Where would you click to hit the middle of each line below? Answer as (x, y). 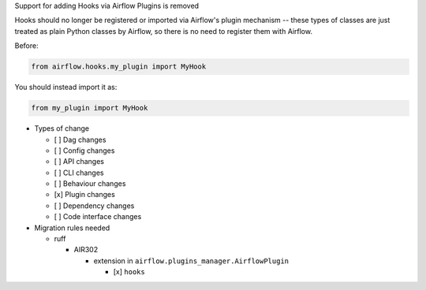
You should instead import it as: (66, 87)
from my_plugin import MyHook (90, 108)
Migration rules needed (72, 228)
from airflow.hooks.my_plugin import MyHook (119, 67)
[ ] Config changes (84, 151)
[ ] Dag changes (80, 139)
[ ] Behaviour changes (90, 184)
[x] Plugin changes (85, 195)
